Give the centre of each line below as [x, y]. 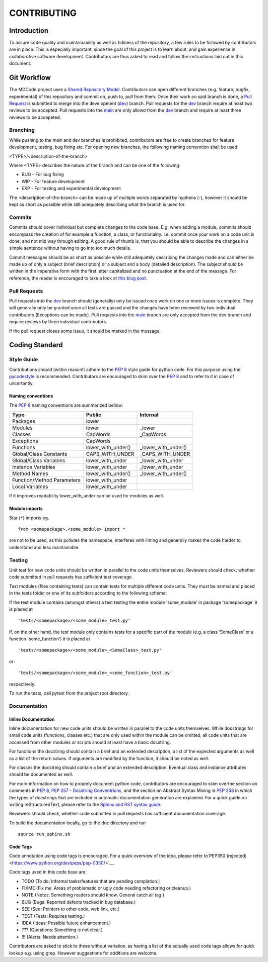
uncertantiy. [22, 384]
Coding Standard [36, 345]
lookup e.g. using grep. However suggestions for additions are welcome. [83, 953]
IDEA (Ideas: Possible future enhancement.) [66, 923]
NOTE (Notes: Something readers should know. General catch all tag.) [93, 895]
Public [94, 415]
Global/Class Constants [40, 454]
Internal [149, 415]
